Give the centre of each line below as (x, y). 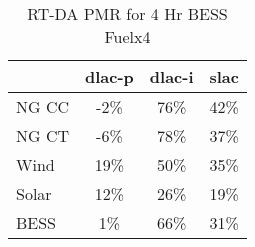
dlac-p (109, 76)
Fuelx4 (127, 36)
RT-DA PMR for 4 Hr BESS (127, 13)
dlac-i (171, 76)
